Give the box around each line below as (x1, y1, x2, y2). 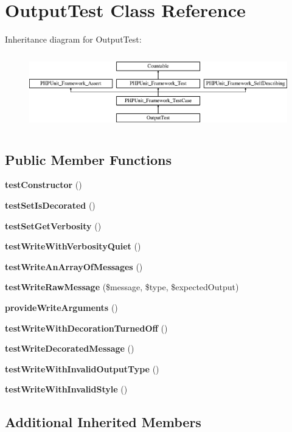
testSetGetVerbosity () (5, 219, 102, 232)
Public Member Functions (5, 150, 172, 169)
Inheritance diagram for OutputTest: (5, 33, 142, 46)
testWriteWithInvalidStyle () (5, 383, 128, 395)
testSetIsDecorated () (5, 198, 96, 211)
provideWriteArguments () (5, 301, 118, 313)
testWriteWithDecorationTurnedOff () (5, 321, 168, 334)
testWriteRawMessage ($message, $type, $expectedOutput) (5, 280, 239, 293)
